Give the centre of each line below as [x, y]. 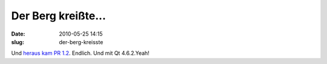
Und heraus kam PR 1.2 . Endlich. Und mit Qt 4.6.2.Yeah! [80, 53]
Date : [18, 34]
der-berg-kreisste [81, 42]
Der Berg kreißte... [58, 16]
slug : [18, 42]
